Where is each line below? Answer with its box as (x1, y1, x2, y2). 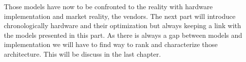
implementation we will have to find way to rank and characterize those (4, 39, 218, 49)
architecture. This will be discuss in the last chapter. (4, 48, 161, 59)
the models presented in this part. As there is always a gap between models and (4, 30, 243, 40)
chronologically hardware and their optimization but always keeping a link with (4, 20, 241, 31)
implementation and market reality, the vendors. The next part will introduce (4, 11, 236, 21)
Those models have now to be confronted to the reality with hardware (4, 1, 213, 11)
